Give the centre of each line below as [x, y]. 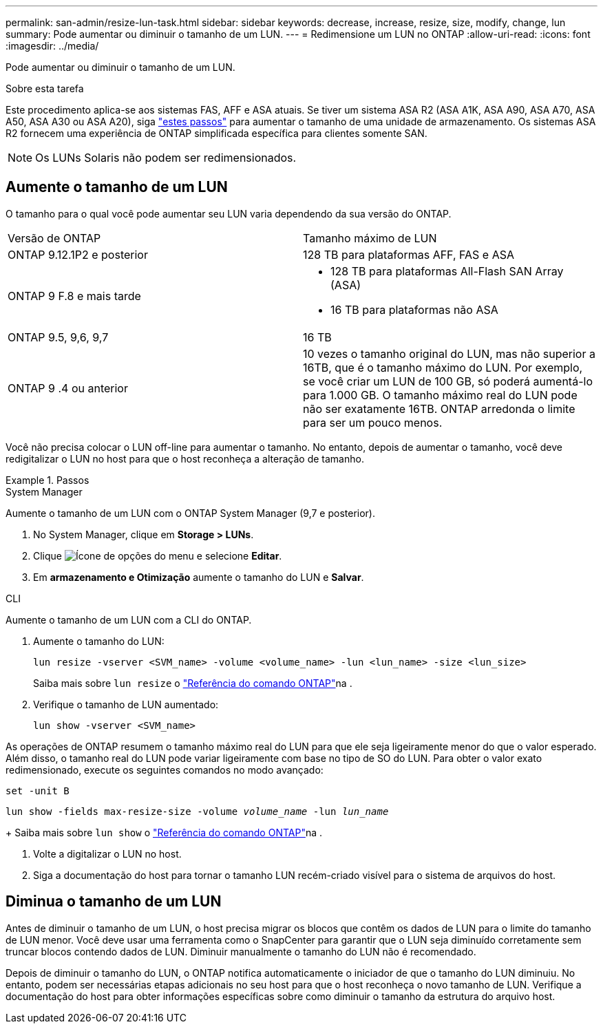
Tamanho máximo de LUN [370, 238]
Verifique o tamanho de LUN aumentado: [126, 704]
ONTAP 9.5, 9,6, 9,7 [58, 337]
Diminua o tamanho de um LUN [114, 902]
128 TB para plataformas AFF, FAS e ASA [409, 254]
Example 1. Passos [47, 480]
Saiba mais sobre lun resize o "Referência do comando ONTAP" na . [193, 683]
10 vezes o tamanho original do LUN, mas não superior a [449, 353]
